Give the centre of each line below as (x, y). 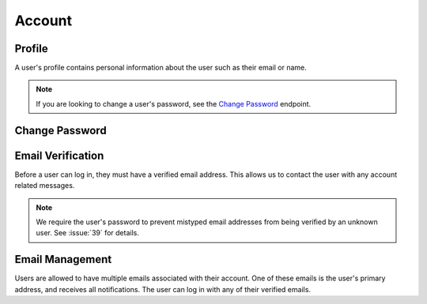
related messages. (45, 186)
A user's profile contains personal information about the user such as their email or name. (161, 68)
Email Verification (59, 155)
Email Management (63, 259)
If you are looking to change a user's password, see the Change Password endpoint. (174, 103)
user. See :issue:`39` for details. (88, 233)
